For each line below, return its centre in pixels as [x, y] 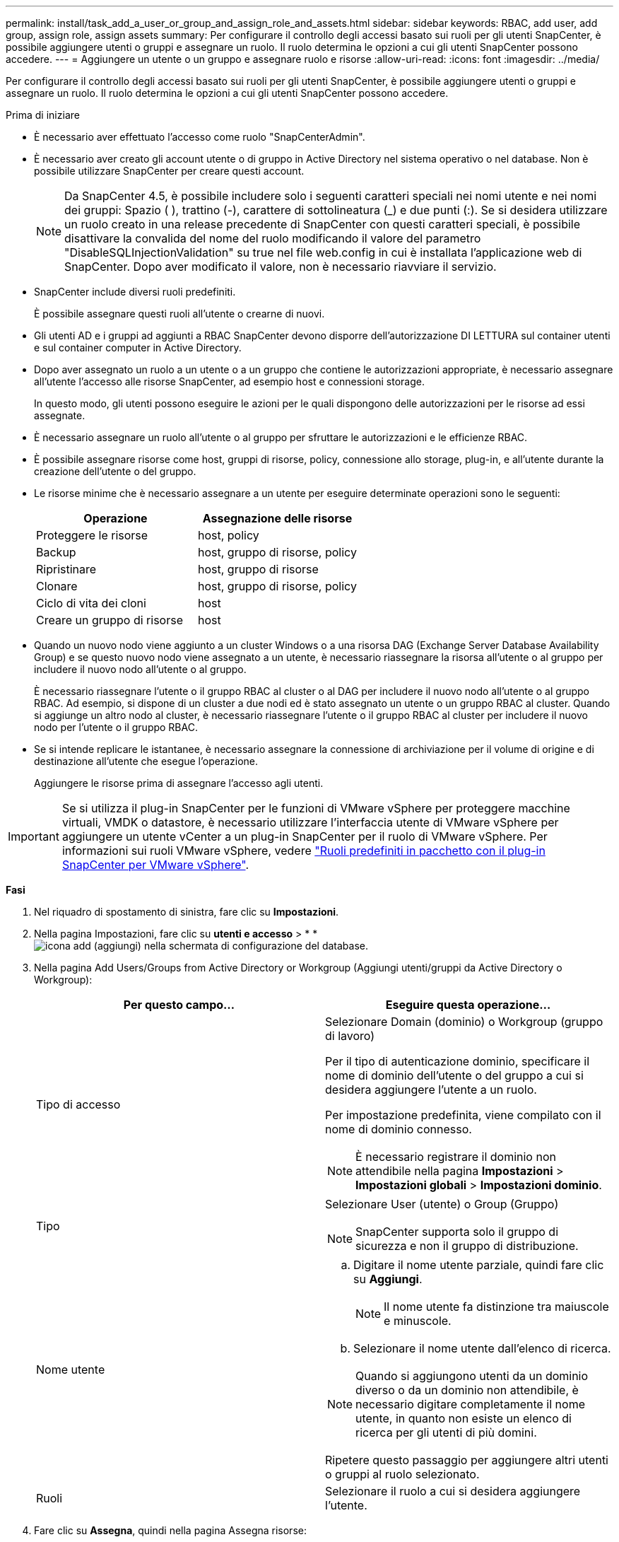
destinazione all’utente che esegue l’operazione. [146, 761]
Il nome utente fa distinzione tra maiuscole [496, 1307]
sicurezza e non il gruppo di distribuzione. [467, 1246]
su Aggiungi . [388, 1279]
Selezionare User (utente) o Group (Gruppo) [442, 1204]
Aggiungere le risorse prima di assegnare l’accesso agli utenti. [179, 783]
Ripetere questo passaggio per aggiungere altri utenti [467, 1460]
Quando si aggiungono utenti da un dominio [472, 1376]
